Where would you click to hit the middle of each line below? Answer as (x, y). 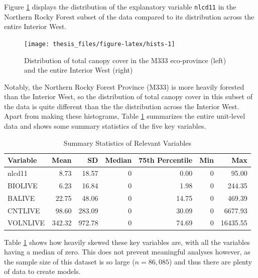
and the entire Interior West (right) (79, 70)
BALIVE (21, 198)
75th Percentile (166, 160)
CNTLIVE (24, 210)
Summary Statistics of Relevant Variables (127, 143)
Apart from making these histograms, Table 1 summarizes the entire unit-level (125, 116)
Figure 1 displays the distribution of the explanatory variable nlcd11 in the (120, 7)
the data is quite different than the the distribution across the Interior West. (122, 106)
